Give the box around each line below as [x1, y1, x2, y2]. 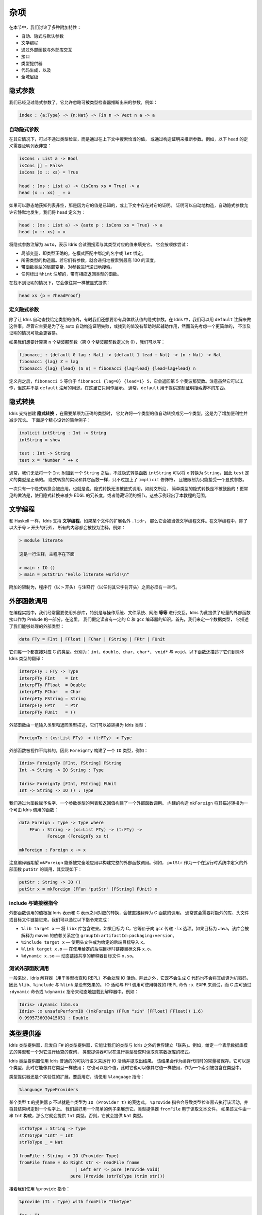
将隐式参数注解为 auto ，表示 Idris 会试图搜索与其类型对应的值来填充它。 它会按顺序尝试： [9, 241, 190, 247]
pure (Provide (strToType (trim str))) [70, 1174, 165, 1179]
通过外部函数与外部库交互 [21, 47, 72, 52]
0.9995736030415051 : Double [19, 1015, 89, 1021]
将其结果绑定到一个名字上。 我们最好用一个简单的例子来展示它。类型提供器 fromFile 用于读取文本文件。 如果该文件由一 [9, 1106, 251, 1111]
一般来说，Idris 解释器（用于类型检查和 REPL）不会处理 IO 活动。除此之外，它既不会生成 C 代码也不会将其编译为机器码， [9, 975, 251, 981]
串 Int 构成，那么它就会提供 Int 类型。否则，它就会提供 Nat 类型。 [9, 1113, 146, 1119]
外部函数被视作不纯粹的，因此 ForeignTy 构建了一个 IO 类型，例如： [9, 747, 148, 753]
